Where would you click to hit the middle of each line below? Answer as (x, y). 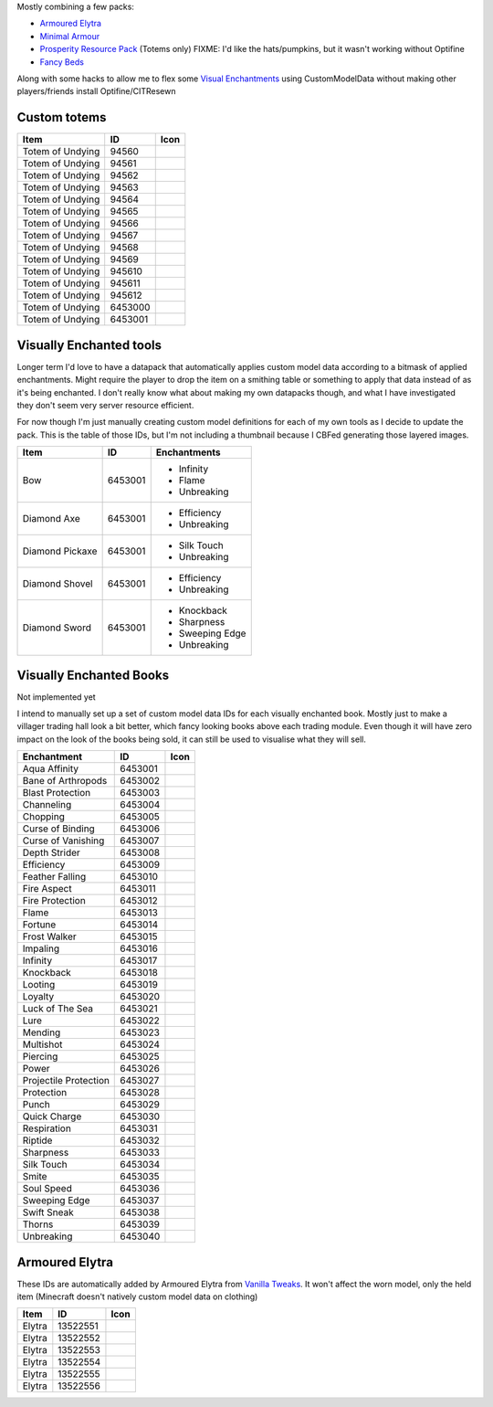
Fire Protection (54, 901)
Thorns (38, 1224)
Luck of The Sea (58, 1009)
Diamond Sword (57, 628)
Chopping (44, 817)
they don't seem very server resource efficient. (105, 405)
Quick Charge (52, 1116)
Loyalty (38, 997)
